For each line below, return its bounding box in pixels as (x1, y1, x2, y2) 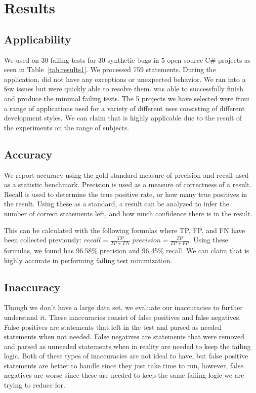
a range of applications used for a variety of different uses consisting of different (4, 103, 245, 113)
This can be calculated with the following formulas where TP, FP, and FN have (4, 225, 245, 235)
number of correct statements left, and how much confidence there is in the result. (4, 208, 253, 218)
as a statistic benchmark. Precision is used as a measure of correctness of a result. (4, 179, 252, 190)
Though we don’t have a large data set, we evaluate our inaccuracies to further (4, 302, 243, 313)
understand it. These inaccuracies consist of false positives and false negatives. (4, 312, 241, 322)
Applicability (4, 31, 71, 46)
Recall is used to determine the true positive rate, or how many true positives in (4, 189, 247, 199)
